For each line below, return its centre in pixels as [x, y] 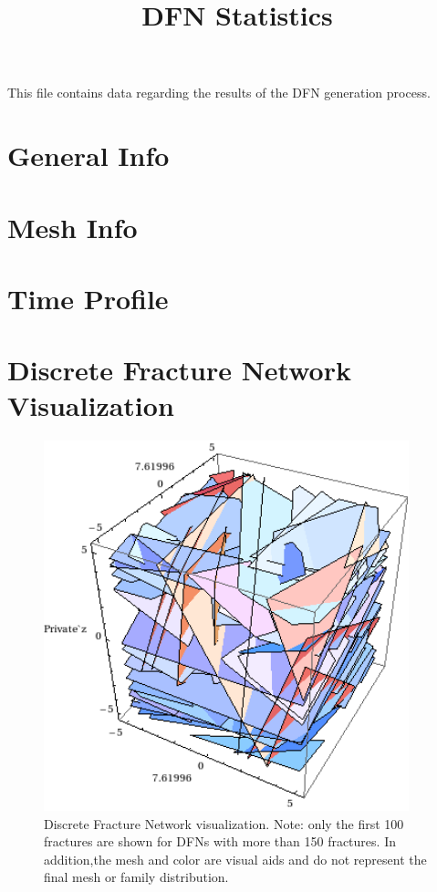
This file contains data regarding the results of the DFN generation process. [219, 93]
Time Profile [88, 298]
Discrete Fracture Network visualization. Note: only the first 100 [224, 823]
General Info [88, 156]
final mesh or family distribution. [136, 877]
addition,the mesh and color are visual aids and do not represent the [235, 859]
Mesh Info [73, 227]
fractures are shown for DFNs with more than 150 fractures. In [220, 841]
